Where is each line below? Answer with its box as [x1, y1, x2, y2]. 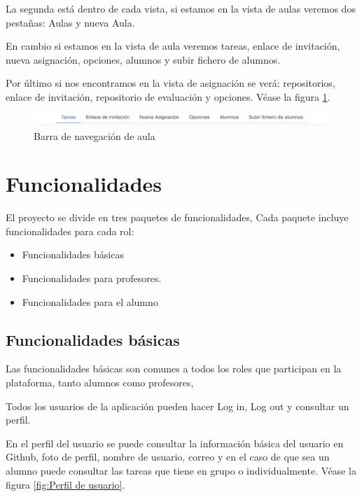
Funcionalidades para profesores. [22, 271, 162, 286]
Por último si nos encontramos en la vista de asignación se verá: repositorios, [6, 76, 335, 90]
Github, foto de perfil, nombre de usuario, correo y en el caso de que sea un [6, 449, 330, 464]
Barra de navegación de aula [34, 128, 155, 143]
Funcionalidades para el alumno [22, 294, 158, 309]
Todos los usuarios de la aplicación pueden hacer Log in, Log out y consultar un [6, 398, 349, 413]
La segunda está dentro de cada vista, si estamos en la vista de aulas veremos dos [6, 1, 356, 15]
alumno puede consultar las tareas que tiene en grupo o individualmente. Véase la [6, 463, 356, 477]
